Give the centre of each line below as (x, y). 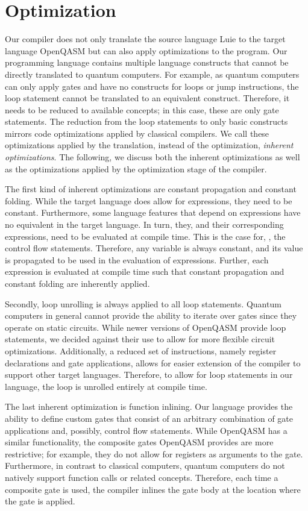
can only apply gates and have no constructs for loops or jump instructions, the (152, 86)
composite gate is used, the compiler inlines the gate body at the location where (153, 489)
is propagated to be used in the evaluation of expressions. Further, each (137, 259)
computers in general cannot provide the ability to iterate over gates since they (151, 315)
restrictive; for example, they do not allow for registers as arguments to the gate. (154, 453)
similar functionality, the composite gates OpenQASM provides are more (139, 442)
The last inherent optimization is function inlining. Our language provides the (149, 406)
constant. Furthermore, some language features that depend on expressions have (153, 212)
